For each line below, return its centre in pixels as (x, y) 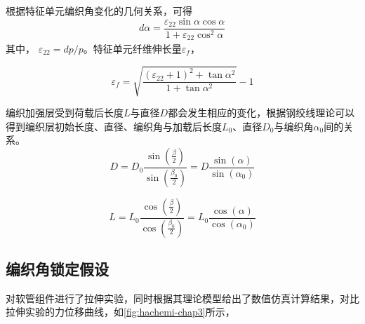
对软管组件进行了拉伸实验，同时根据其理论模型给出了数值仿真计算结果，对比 (182, 298)
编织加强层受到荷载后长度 (65, 113)
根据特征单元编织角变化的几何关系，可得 (99, 11)
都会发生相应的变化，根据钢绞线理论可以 (261, 113)
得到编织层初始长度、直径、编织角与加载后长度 (114, 126)
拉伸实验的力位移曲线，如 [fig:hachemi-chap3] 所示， (120, 312)
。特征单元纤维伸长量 (132, 48)
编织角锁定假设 (57, 268)
